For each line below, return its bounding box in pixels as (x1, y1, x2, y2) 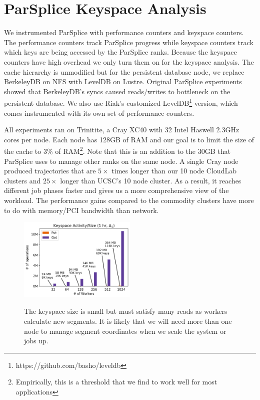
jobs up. (24, 335, 48, 346)
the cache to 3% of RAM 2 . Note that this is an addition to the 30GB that (4, 144, 230, 156)
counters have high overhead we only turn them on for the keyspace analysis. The (4, 56, 254, 67)
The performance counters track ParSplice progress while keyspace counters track (4, 37, 253, 47)
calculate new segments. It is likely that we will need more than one (24, 315, 232, 326)
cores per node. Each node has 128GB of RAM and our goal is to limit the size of (4, 134, 254, 144)
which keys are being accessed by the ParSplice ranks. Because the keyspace (4, 47, 237, 57)
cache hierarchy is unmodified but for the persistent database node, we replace (4, 66, 244, 77)
